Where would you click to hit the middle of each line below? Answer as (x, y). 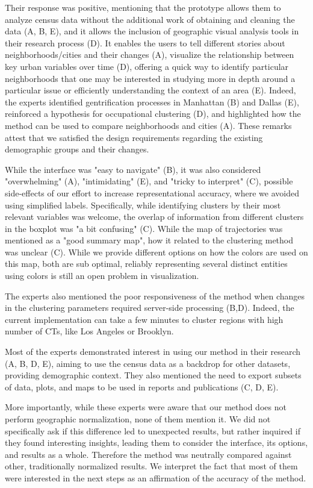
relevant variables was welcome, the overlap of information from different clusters (154, 217)
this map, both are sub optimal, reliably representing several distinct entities (146, 264)
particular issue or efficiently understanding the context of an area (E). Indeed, (150, 90)
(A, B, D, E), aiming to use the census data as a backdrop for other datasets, (148, 363)
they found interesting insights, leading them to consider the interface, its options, (156, 443)
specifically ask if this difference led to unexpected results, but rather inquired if (153, 430)
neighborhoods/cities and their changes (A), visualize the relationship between (150, 55)
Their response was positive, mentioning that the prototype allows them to (143, 7)
